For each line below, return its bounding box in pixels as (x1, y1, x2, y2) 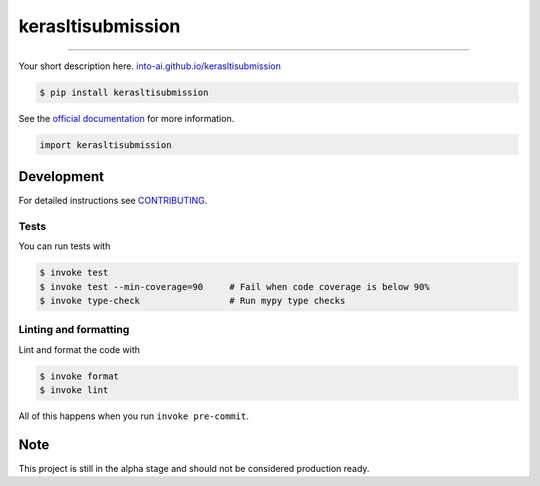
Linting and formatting (18, 323, 130, 337)
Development (18, 168, 105, 185)
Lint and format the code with (18, 343, 140, 355)
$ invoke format (39, 370, 120, 382)
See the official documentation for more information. (18, 112, 235, 124)
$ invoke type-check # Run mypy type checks (39, 295, 346, 306)
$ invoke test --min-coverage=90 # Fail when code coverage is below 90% (39, 281, 430, 292)
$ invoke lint (39, 385, 109, 396)
